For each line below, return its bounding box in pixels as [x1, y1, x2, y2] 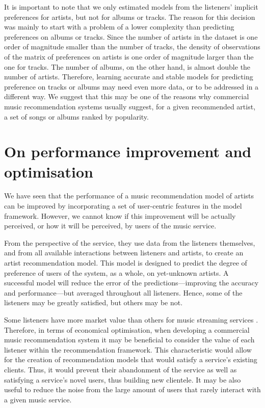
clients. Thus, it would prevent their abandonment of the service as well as [4, 364, 237, 374]
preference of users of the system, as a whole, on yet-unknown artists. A [4, 267, 229, 278]
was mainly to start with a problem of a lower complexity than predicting [4, 21, 234, 32]
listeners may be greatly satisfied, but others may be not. [4, 297, 183, 308]
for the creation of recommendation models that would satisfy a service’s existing [4, 354, 257, 365]
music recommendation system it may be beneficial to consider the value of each [4, 334, 255, 345]
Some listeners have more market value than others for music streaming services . [4, 314, 258, 325]
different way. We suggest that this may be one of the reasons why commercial [4, 91, 249, 102]
